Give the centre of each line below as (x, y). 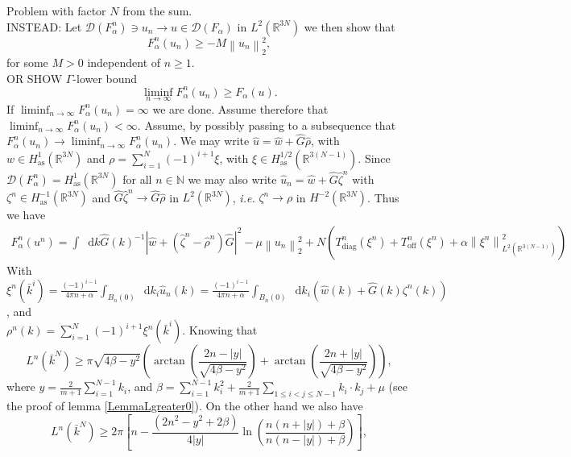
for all (137, 179)
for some (27, 62)
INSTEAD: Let (44, 26)
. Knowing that (220, 330)
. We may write (211, 141)
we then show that (350, 26)
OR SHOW (35, 78)
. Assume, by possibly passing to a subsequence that (267, 125)
